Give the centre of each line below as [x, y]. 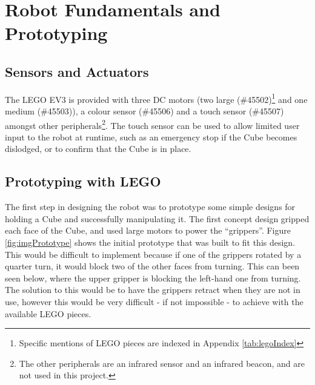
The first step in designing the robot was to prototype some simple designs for [150, 207]
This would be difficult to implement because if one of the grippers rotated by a [153, 254]
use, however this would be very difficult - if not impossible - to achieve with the [154, 301]
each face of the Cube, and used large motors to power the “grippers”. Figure [148, 230]
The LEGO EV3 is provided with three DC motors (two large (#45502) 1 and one [156, 98]
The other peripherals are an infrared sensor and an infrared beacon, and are [162, 363]
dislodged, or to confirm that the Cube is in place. [98, 149]
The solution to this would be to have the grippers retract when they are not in [153, 290]
